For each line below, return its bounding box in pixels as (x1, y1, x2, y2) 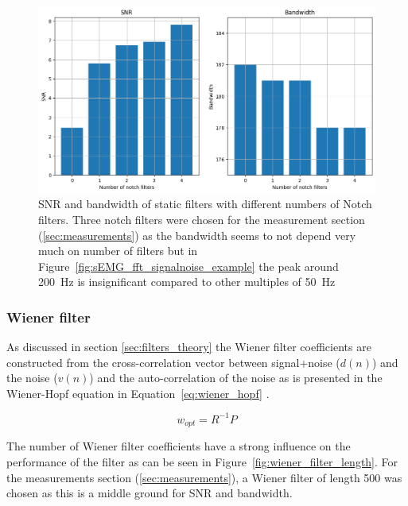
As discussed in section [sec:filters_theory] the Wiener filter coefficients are (6, 338, 371, 355)
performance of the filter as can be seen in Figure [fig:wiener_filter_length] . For (6, 454, 398, 470)
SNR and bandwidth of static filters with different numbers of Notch (38, 195, 372, 212)
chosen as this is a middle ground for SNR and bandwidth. (6, 485, 293, 501)
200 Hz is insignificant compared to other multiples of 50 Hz (38, 273, 336, 290)
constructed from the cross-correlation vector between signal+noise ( (6, 353, 340, 370)
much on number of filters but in (38, 242, 198, 259)
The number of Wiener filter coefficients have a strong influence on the (6, 438, 351, 454)
